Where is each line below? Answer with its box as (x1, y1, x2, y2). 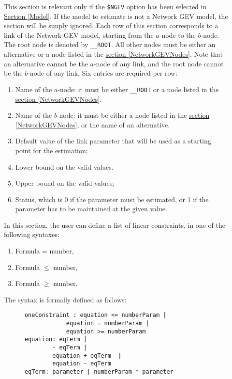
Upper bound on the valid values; (15, 178, 115, 188)
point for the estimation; (15, 145, 88, 155)
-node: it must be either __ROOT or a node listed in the (58, 84, 219, 94)
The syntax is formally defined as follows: (4, 294, 127, 304)
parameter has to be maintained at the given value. (15, 204, 167, 214)
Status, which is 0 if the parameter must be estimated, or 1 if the (15, 194, 209, 204)
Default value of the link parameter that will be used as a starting (15, 136, 211, 146)
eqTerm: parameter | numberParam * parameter (24, 368, 174, 376)
